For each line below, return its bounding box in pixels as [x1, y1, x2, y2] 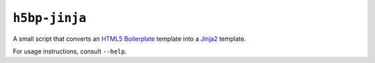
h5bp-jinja [12, 10, 87, 26]
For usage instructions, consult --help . [12, 47, 127, 55]
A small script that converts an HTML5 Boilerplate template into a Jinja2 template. [12, 35, 247, 43]
